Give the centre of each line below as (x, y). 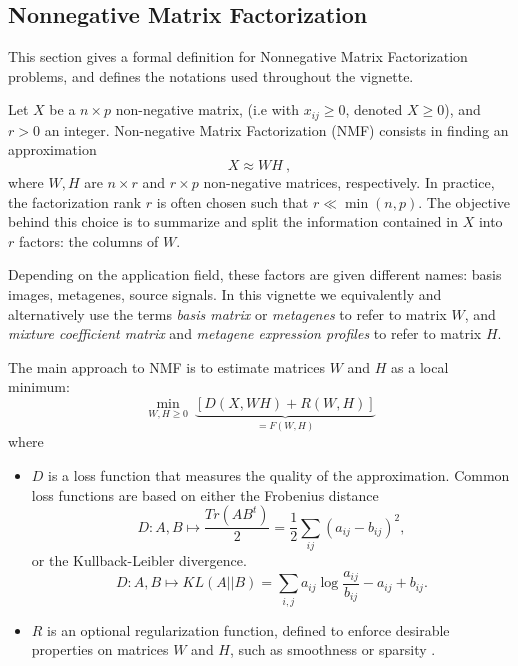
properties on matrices (100, 649)
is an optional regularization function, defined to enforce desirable (248, 629)
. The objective (464, 201)
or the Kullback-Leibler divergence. (139, 559)
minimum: (39, 386)
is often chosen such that (232, 201)
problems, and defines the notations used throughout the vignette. (211, 75)
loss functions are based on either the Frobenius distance (205, 494)
